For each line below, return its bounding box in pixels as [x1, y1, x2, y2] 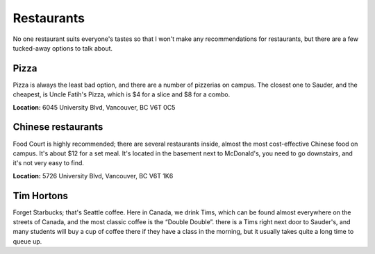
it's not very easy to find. [12, 159, 85, 167]
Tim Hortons [12, 189, 69, 201]
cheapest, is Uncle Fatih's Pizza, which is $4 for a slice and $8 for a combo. [12, 90, 231, 99]
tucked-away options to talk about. [12, 44, 113, 52]
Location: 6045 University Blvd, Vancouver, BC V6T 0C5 [12, 103, 176, 111]
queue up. [12, 237, 42, 246]
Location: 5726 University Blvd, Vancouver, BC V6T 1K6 [12, 171, 174, 180]
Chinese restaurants [12, 121, 103, 133]
